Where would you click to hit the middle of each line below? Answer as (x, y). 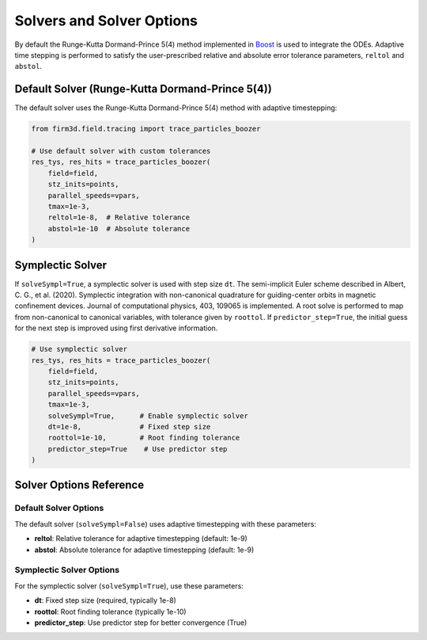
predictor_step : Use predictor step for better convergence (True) (141, 623)
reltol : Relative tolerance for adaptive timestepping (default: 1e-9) (141, 539)
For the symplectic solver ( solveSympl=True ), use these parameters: (129, 585)
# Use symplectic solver (79, 349)
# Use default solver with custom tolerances (121, 151)
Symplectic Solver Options (67, 570)
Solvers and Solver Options (106, 21)
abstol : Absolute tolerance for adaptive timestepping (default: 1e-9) (144, 550)
